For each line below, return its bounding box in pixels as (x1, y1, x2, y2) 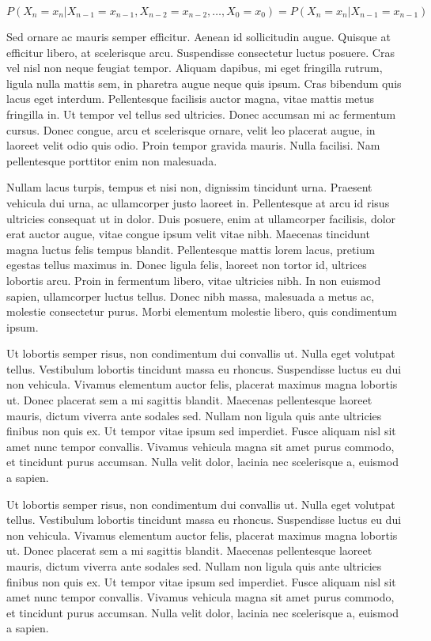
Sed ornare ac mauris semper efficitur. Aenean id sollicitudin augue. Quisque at (6, 28, 391, 44)
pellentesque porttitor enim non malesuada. (6, 152, 217, 169)
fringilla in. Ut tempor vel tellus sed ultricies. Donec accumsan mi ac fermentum (6, 105, 396, 122)
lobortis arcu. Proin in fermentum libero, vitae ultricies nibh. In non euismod (6, 271, 381, 288)
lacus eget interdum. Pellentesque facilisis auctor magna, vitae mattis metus (6, 90, 375, 107)
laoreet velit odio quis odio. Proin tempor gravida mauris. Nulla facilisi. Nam (6, 137, 380, 154)
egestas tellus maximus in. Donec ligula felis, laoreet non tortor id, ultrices (6, 256, 367, 273)
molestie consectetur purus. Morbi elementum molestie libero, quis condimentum (6, 303, 398, 320)
